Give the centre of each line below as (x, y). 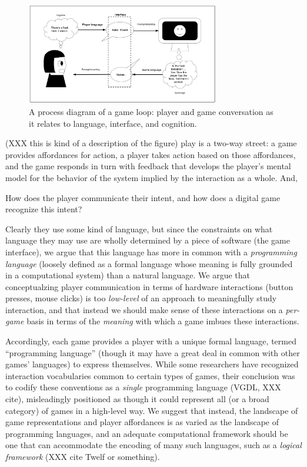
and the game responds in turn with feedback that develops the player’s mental (148, 166)
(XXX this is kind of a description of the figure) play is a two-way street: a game (151, 143)
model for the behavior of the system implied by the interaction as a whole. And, (151, 177)
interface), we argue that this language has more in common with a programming (151, 251)
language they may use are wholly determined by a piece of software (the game (148, 240)
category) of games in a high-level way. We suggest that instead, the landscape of (152, 410)
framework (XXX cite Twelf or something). (83, 456)
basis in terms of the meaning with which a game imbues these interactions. (163, 321)
